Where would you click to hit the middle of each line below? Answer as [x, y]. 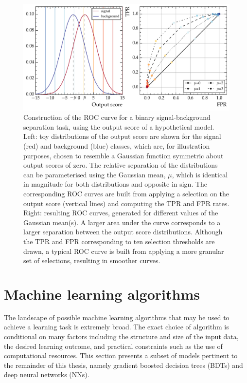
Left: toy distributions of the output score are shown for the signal [122, 136]
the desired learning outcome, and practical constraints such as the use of [113, 346]
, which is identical [200, 174]
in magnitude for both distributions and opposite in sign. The [115, 184]
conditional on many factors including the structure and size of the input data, [121, 336]
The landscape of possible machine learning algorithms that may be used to [117, 317]
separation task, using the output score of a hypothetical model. [119, 126]
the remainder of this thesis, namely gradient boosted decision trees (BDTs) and [123, 365]
